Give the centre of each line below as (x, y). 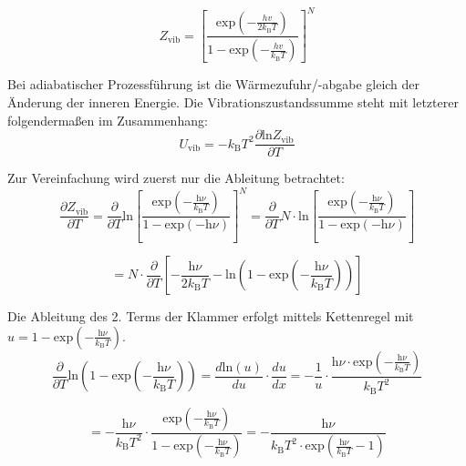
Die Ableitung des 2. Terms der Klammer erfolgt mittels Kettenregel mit (211, 316)
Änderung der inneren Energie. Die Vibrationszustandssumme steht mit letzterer (233, 101)
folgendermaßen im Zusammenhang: (108, 120)
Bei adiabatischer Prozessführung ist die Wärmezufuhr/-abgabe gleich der (214, 84)
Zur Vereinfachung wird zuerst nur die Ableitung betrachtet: (176, 178)
